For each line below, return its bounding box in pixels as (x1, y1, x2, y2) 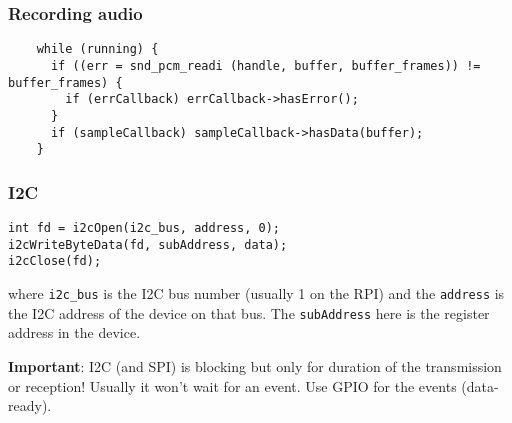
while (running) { (36, 42, 159, 57)
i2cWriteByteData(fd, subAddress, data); (8, 237, 288, 252)
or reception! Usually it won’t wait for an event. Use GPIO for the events (8, 375, 457, 396)
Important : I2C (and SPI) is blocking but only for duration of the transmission (8, 355, 502, 376)
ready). (8, 395, 52, 416)
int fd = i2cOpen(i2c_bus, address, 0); (8, 221, 281, 236)
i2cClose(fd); (8, 254, 102, 269)
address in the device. (8, 322, 141, 343)
